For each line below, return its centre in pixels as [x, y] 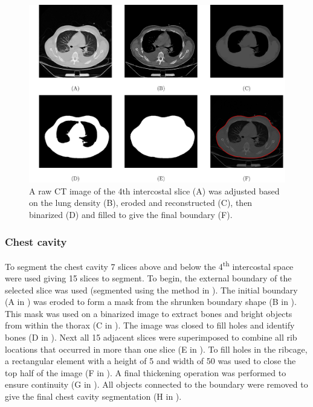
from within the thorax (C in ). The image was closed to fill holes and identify [150, 325]
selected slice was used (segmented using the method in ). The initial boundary [151, 290]
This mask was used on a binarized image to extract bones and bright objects [149, 313]
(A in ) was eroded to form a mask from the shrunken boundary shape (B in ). [151, 302]
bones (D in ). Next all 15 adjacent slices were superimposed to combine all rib [151, 337]
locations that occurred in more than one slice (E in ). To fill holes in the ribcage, [156, 349]
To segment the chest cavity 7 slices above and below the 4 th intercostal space [149, 265]
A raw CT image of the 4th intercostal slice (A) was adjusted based [154, 191]
